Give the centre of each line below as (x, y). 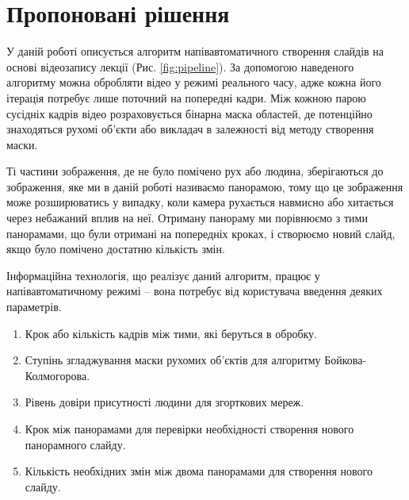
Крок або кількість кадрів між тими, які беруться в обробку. (171, 333)
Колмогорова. (57, 375)
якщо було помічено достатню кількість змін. (116, 249)
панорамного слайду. (75, 444)
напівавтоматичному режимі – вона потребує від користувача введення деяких (195, 291)
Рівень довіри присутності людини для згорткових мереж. (164, 402)
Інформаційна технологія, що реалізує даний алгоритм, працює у (163, 275)
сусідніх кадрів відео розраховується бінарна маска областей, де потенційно (189, 113)
